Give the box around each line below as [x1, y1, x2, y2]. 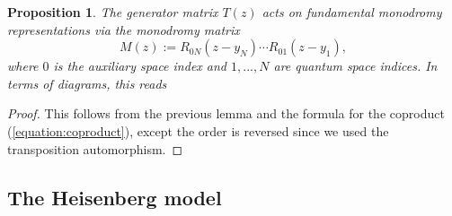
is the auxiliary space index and [53, 56, 227, 75]
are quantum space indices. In [273, 56, 438, 75]
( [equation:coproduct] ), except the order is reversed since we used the [7, 121, 389, 140]
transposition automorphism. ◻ [7, 139, 183, 158]
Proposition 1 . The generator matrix [7, 3, 218, 21]
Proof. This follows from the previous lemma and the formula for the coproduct [7, 104, 445, 123]
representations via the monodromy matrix [7, 20, 240, 39]
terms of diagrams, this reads [7, 73, 167, 92]
